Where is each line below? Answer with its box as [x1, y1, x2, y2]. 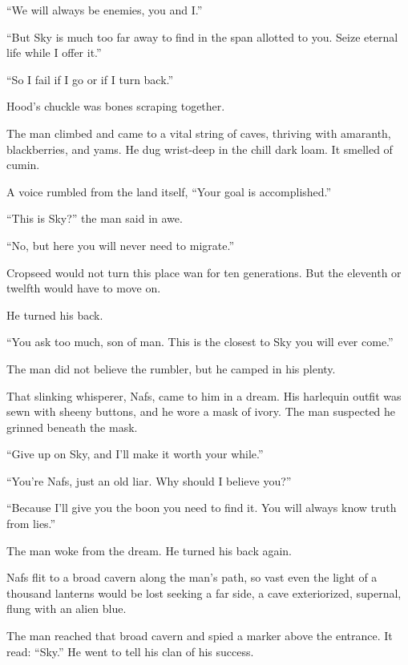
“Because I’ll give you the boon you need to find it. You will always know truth [6, 499, 397, 516]
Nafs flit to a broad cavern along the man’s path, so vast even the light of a [6, 569, 378, 586]
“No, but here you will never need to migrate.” [6, 236, 234, 253]
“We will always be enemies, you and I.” [6, 2, 203, 18]
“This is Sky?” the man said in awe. [6, 210, 183, 227]
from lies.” [6, 515, 56, 532]
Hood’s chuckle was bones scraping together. [6, 98, 225, 115]
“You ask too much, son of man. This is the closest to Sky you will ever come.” [6, 333, 394, 350]
